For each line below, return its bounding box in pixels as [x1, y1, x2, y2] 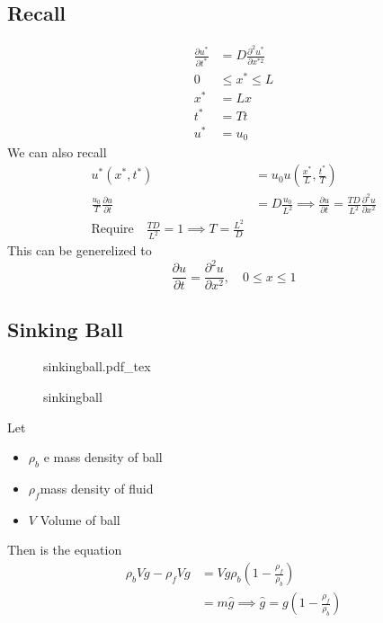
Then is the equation [7, 540, 122, 559]
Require [91, 223, 134, 236]
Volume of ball [40, 510, 120, 529]
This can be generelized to [7, 241, 152, 260]
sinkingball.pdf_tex [43, 357, 151, 376]
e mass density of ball [43, 448, 163, 467]
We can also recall [7, 142, 107, 161]
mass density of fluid [40, 479, 154, 498]
